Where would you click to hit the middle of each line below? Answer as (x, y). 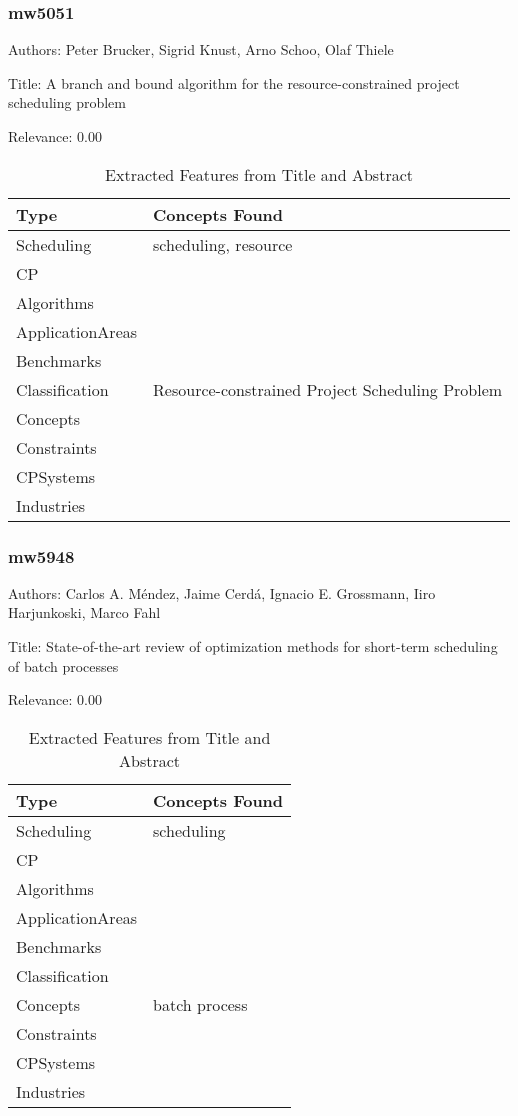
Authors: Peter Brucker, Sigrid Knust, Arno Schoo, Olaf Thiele (201, 49)
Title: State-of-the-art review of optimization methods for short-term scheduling (253, 646)
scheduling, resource (223, 244)
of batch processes (63, 665)
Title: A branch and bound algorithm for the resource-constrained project (234, 82)
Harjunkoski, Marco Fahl (84, 612)
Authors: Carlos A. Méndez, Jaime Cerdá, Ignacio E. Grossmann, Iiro (222, 592)
